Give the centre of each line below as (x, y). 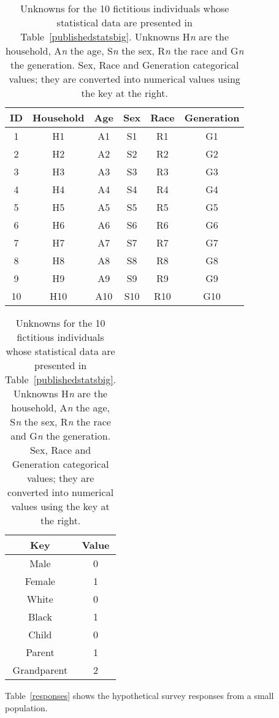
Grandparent (40, 670)
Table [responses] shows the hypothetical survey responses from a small (139, 695)
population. (26, 707)
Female (40, 581)
